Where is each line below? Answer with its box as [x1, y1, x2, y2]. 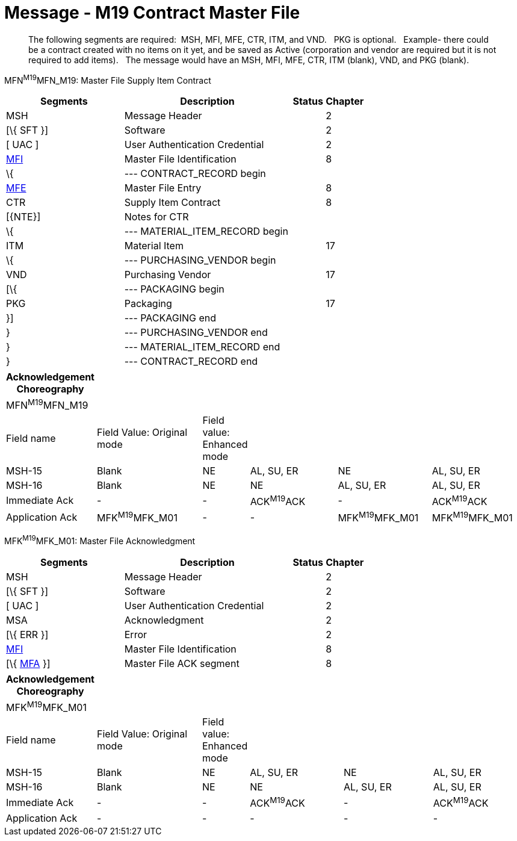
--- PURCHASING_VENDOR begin [124, 254, 276, 267]
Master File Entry [124, 182, 202, 194]
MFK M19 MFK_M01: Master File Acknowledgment [4, 534, 196, 547]
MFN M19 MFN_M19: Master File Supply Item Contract [4, 73, 211, 85]
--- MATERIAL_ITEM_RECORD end [124, 341, 280, 353]
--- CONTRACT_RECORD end [124, 355, 258, 368]
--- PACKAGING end [124, 312, 217, 324]
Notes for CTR [124, 211, 189, 223]
